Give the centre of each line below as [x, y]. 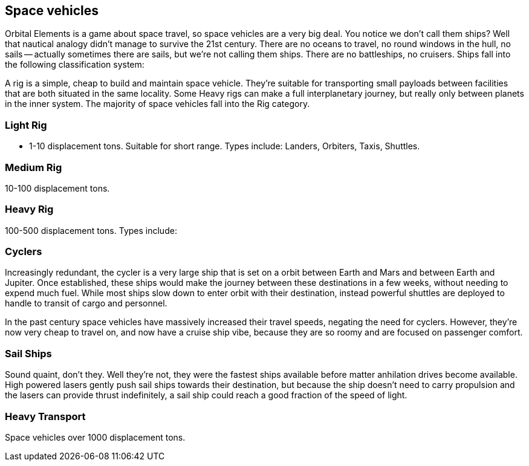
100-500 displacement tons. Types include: [91, 230]
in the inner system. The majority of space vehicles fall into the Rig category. [157, 104]
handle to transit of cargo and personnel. [86, 303]
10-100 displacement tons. [57, 188]
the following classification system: [75, 65]
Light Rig [26, 125]
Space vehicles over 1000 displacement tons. [95, 437]
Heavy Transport [45, 416]
